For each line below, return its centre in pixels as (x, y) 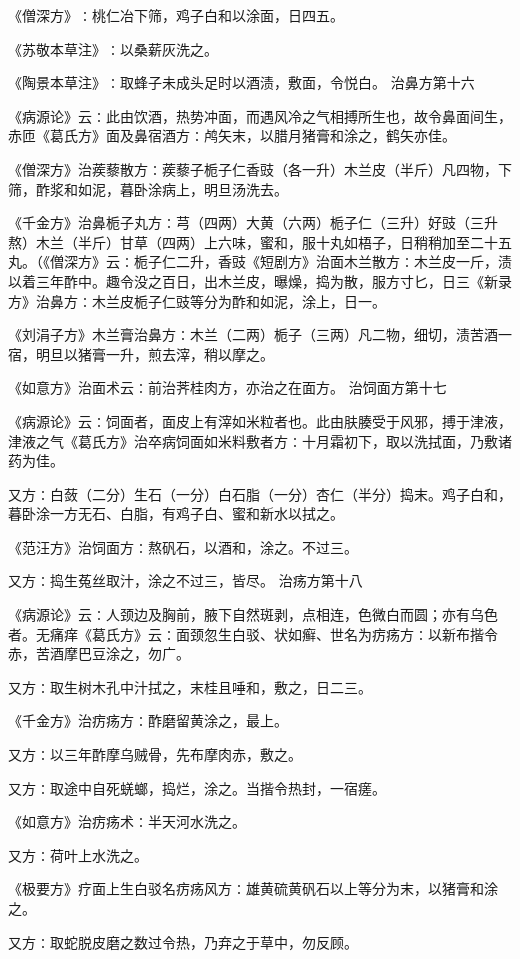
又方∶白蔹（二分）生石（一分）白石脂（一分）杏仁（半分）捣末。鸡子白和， (260, 493)
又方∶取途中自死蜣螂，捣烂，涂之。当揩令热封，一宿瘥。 (197, 787)
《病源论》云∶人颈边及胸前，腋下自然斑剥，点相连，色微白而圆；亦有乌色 (253, 614)
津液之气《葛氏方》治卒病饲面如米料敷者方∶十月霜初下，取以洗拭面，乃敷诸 (260, 440)
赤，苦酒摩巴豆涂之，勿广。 (99, 653)
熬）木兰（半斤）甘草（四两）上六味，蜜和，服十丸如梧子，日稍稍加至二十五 (260, 241)
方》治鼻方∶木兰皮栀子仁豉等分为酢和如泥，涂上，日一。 (197, 300)
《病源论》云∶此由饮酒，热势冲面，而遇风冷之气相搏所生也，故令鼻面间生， (260, 115)
